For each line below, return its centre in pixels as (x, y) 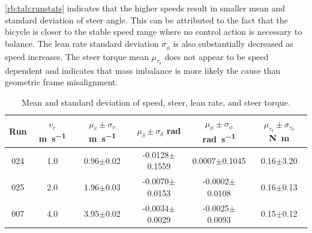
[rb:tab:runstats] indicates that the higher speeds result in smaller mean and (145, 8)
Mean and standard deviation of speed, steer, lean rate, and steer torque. (156, 102)
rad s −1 (219, 138)
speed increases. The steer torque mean (77, 56)
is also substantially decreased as (233, 43)
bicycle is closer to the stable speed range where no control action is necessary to (154, 32)
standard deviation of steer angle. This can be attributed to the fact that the (146, 20)
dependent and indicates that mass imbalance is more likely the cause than (143, 70)
